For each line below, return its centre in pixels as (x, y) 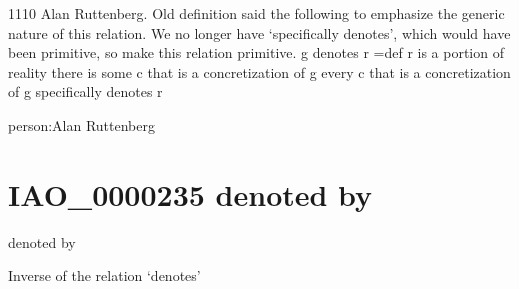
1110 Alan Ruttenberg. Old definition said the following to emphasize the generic (256, 13)
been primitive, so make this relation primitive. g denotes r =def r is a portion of (256, 52)
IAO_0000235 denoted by (190, 193)
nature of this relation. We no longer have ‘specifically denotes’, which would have (259, 32)
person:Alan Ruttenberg (81, 124)
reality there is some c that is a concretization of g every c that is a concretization (259, 71)
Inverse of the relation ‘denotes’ (104, 275)
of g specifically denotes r (85, 91)
